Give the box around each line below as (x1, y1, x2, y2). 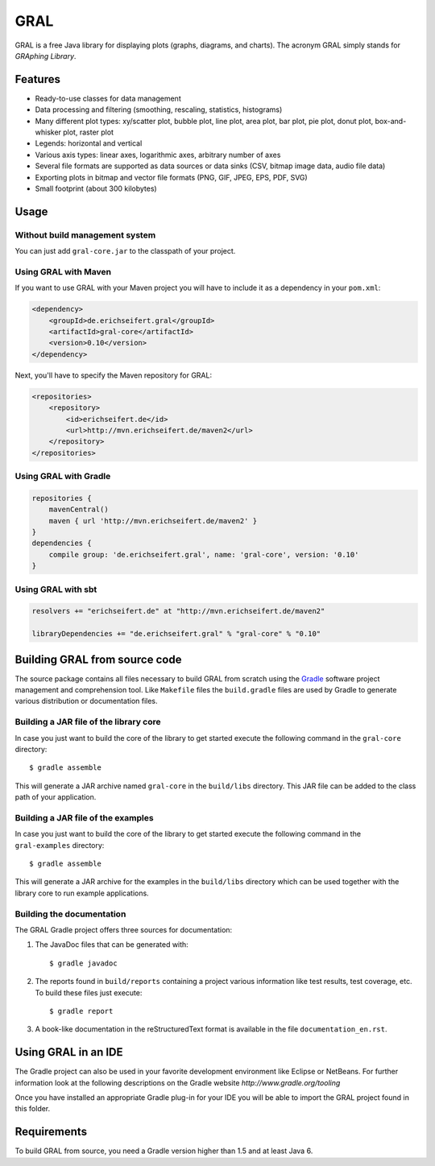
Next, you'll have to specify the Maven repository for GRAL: (14, 370, 213, 380)
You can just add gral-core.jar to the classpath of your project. (14, 246, 236, 256)
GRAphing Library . (14, 51, 77, 60)
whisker (35, 127, 62, 137)
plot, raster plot (63, 127, 114, 137)
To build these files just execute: (35, 987, 143, 998)
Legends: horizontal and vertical (35, 139, 143, 148)
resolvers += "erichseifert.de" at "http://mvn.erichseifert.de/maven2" (31, 606, 325, 616)
